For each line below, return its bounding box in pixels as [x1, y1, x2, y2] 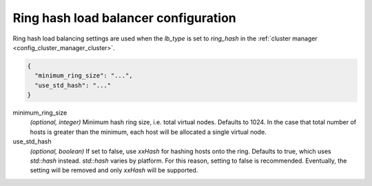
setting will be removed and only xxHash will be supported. [30, 166, 198, 174]
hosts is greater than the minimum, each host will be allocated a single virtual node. [30, 128, 267, 136]
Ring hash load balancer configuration [12, 10, 237, 25]
